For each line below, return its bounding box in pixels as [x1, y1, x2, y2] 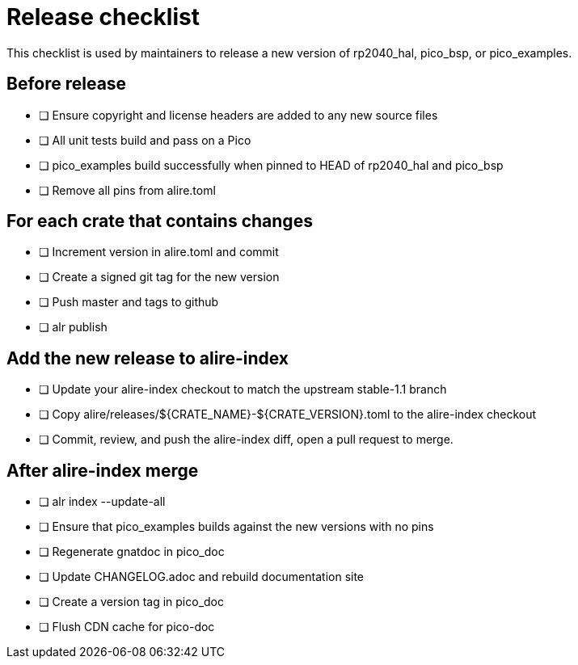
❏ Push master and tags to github [39, 295, 219, 309]
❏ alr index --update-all [39, 495, 166, 509]
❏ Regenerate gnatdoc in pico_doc [39, 545, 225, 559]
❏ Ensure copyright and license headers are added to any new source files [39, 107, 438, 122]
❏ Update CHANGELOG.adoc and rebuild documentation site [39, 570, 365, 584]
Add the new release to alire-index [6, 347, 289, 368]
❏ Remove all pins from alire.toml [39, 183, 216, 197]
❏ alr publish [39, 320, 108, 335]
